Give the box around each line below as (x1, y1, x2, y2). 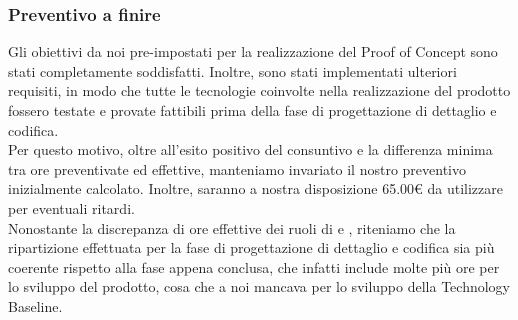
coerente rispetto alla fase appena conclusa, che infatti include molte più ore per (8, 256, 500, 277)
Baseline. (8, 295, 63, 316)
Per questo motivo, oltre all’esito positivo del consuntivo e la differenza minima (8, 139, 493, 160)
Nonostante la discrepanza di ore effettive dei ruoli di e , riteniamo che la (8, 217, 456, 238)
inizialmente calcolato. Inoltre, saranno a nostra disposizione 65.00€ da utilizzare (8, 178, 503, 199)
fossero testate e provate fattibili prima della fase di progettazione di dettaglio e (8, 100, 497, 120)
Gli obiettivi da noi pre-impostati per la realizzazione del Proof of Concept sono (8, 41, 498, 62)
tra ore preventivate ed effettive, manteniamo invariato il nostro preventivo (8, 158, 467, 179)
